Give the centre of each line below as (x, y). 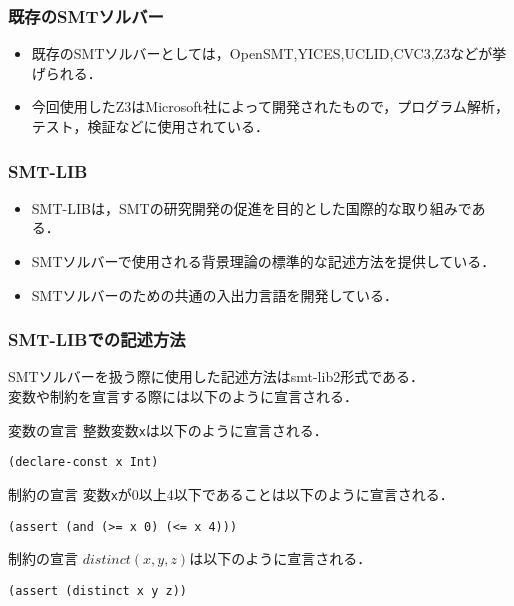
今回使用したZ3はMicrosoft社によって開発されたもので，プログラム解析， (270, 106)
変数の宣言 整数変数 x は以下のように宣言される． (168, 429)
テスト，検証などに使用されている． (150, 126)
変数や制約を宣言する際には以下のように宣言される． (183, 396)
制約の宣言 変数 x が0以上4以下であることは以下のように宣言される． (231, 493)
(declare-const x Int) (83, 462)
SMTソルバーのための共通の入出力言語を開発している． (215, 294)
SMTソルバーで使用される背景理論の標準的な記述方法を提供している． (263, 261)
